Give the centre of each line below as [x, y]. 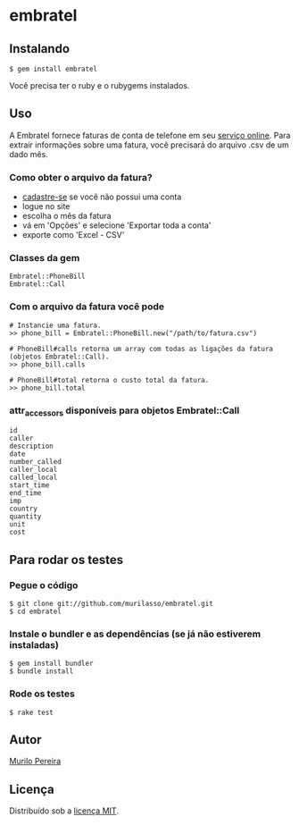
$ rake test [31, 712]
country [24, 509]
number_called [36, 462]
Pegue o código [44, 585]
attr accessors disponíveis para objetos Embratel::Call [125, 411]
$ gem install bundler [51, 664]
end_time [25, 493]
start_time [29, 485]
